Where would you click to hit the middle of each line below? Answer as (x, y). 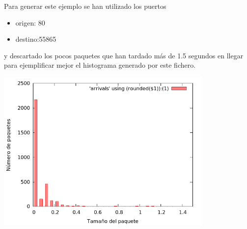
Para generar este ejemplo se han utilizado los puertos (85, 6)
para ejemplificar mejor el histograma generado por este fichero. (100, 65)
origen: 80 (30, 22)
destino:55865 (36, 39)
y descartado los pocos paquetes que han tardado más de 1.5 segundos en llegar (124, 55)
